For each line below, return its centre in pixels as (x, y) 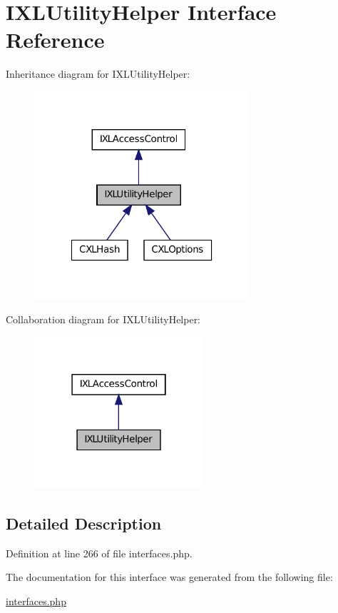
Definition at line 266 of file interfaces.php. (99, 553)
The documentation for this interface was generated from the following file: (169, 577)
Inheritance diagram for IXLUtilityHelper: (98, 74)
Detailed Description (84, 523)
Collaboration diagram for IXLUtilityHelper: (103, 319)
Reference (55, 40)
